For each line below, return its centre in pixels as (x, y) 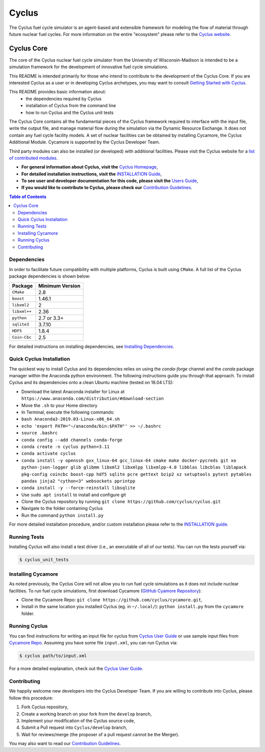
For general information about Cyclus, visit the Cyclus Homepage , (90, 167)
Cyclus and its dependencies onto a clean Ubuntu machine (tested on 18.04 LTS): (91, 383)
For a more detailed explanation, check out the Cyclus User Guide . (76, 668)
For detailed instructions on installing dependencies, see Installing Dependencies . (92, 346)
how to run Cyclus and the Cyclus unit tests (70, 112)
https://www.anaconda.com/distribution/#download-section (93, 399)
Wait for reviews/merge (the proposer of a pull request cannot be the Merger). (100, 734)
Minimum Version (59, 286)
